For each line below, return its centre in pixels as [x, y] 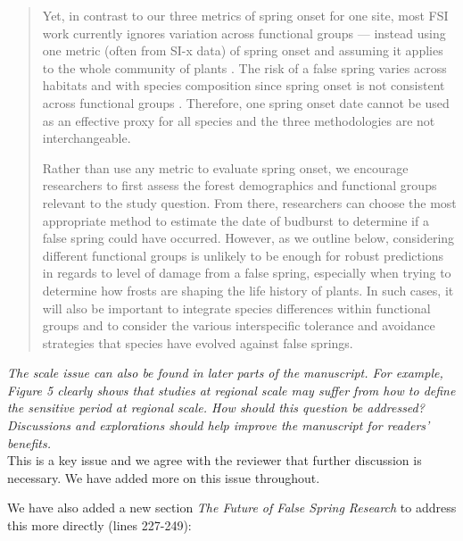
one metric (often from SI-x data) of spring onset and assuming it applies [243, 50]
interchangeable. [87, 138]
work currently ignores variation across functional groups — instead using [244, 33]
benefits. [29, 442]
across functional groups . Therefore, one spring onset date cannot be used [246, 102]
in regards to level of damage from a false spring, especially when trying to [247, 273]
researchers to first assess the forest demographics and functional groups [240, 185]
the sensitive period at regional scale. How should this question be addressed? [216, 408]
